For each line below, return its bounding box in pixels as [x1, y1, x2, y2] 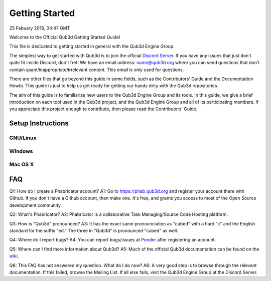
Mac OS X [9, 161, 34, 168]
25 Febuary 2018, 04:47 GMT [9, 25, 70, 31]
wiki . [9, 253, 19, 259]
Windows [9, 148, 33, 155]
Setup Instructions [9, 119, 69, 128]
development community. [9, 202, 62, 208]
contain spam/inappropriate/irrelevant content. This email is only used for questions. [9, 67, 184, 73]
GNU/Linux [9, 134, 37, 141]
